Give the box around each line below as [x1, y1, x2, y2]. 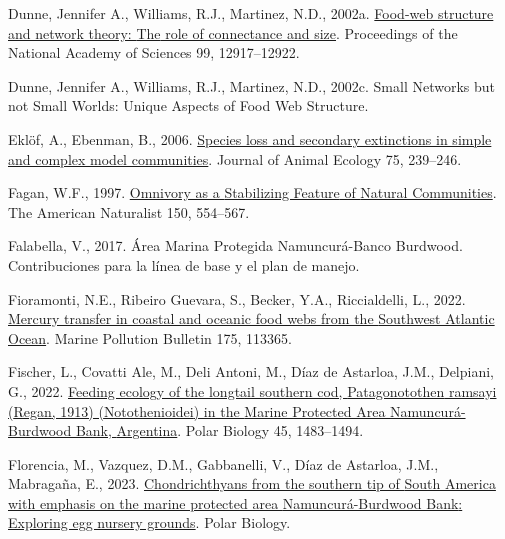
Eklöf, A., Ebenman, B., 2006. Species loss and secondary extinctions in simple [8, 128, 492, 149]
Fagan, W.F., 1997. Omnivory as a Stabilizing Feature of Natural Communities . [8, 182, 497, 203]
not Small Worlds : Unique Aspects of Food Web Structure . [8, 95, 369, 116]
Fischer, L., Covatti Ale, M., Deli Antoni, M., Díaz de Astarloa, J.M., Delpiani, [8, 361, 494, 382]
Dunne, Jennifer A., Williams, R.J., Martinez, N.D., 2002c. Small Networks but [8, 75, 496, 96]
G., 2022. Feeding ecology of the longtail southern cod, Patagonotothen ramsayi [8, 380, 497, 401]
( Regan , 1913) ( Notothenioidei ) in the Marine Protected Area [8, 400, 386, 421]
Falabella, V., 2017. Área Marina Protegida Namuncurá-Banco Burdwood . [8, 235, 463, 256]
